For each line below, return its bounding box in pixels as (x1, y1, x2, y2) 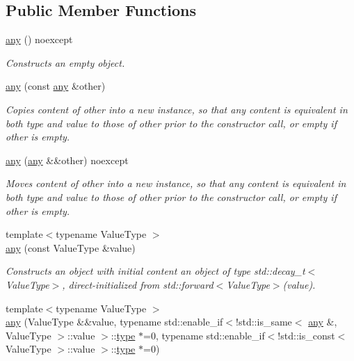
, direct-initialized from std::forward (62, 277, 214, 291)
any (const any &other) (6, 79, 106, 93)
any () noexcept (6, 32, 73, 47)
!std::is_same (236, 314, 292, 329)
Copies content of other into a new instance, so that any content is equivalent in (6, 102, 348, 116)
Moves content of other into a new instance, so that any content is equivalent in (6, 176, 346, 191)
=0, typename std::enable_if (143, 328, 265, 342)
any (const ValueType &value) (6, 240, 136, 255)
